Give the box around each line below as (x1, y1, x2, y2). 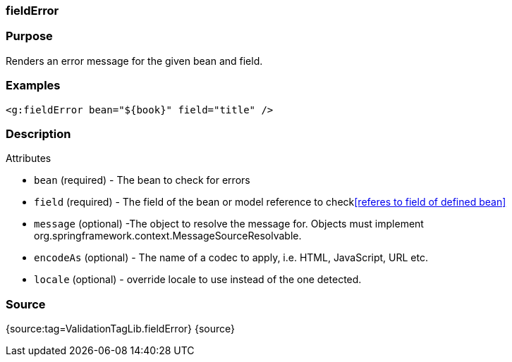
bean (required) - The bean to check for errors (34, 174, 250, 187)
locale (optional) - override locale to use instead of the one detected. (34, 273, 362, 286)
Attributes (6, 152, 51, 165)
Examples (6, 78, 61, 93)
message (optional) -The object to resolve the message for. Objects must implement (34, 218, 424, 230)
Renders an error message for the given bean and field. (6, 54, 263, 67)
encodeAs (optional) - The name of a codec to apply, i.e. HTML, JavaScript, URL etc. (34, 251, 429, 264)
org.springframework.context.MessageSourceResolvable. (34, 230, 302, 242)
